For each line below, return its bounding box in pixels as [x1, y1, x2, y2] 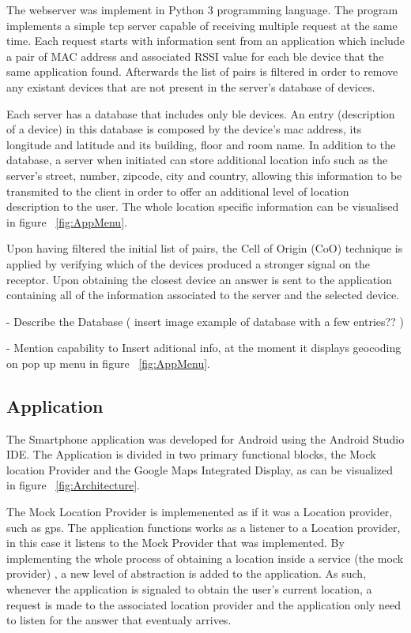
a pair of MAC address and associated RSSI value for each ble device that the [6, 47, 384, 64]
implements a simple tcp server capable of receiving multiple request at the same [6, 17, 398, 33]
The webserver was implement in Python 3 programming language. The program [6, 2, 398, 17]
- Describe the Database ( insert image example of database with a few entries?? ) [6, 313, 404, 329]
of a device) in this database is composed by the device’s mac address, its [6, 121, 362, 137]
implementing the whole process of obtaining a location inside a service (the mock [6, 549, 404, 566]
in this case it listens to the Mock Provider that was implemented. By [6, 534, 345, 551]
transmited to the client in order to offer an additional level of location [6, 182, 349, 199]
